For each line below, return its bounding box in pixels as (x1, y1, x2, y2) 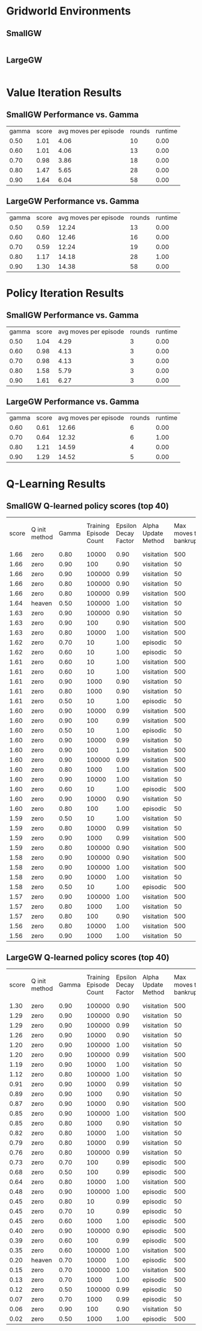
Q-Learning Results (6, 477, 106, 491)
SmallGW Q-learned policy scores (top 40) (6, 501, 170, 511)
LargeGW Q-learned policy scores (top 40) (6, 952, 170, 963)
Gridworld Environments (6, 4, 131, 18)
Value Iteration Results (6, 86, 122, 99)
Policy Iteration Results (6, 286, 124, 300)
